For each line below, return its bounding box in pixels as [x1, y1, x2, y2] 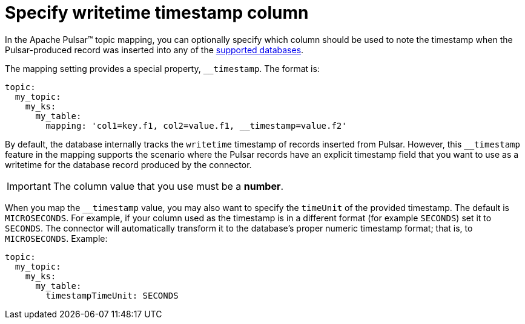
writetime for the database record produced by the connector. [5, 159, 252, 170]
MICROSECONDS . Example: [5, 233, 108, 244]
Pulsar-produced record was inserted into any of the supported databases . [5, 44, 304, 55]
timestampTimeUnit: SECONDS [45, 290, 179, 300]
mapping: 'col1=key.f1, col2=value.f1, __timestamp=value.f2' [45, 120, 347, 131]
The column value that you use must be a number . [53, 180, 284, 192]
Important [7, 180, 51, 192]
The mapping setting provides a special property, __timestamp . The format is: [5, 63, 320, 74]
